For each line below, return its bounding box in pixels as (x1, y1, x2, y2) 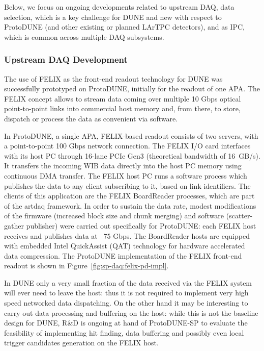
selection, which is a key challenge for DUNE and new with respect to (4, 11, 222, 22)
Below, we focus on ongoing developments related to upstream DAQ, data (4, 2, 234, 12)
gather (4, 220, 24, 231)
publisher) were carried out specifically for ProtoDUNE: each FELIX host (26, 220, 256, 231)
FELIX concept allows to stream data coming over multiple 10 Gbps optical (4, 93, 241, 104)
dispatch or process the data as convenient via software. (4, 113, 178, 123)
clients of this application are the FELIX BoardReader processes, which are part (4, 190, 255, 201)
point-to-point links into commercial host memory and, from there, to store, (4, 103, 241, 114)
